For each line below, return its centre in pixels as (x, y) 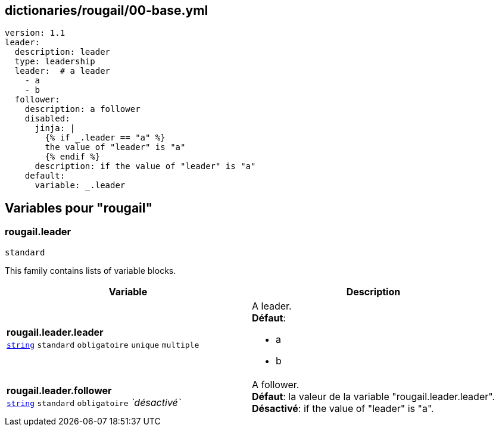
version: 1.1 (35, 33)
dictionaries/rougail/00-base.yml (107, 10)
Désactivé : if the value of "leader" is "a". (343, 408)
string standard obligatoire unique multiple (103, 345)
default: (45, 176)
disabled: (47, 119)
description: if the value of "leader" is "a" (145, 166)
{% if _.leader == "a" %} (105, 138)
